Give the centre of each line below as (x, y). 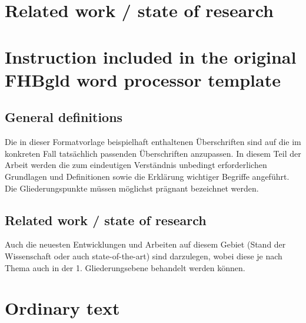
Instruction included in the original (151, 56)
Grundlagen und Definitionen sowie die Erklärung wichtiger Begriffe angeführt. (147, 176)
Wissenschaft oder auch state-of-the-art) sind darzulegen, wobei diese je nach (144, 256)
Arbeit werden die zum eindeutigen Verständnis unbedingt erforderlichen (136, 165)
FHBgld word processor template (143, 79)
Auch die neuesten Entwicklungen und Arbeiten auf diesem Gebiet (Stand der (145, 244)
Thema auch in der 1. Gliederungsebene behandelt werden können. (125, 267)
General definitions (64, 117)
